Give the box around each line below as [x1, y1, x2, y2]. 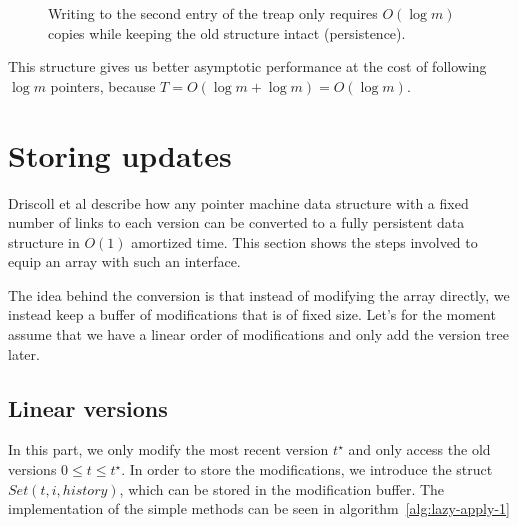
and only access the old [348, 439, 491, 460]
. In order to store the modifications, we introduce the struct [121, 459, 493, 480]
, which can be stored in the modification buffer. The [119, 478, 445, 499]
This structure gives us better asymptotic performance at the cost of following [8, 56, 487, 77]
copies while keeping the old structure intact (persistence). [48, 22, 406, 43]
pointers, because [50, 75, 156, 96]
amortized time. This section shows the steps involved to [131, 231, 478, 252]
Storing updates [8, 134, 232, 175]
